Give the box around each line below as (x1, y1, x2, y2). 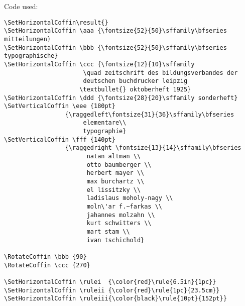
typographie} (83, 128, 127, 135)
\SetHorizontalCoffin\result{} (4, 19, 108, 26)
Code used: (4, 1, 38, 11)
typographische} (4, 52, 58, 60)
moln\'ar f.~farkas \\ (86, 203, 162, 211)
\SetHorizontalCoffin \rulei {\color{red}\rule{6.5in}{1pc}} (4, 278, 216, 285)
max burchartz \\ (86, 178, 145, 185)
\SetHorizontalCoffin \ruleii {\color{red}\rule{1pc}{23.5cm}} (4, 286, 220, 294)
